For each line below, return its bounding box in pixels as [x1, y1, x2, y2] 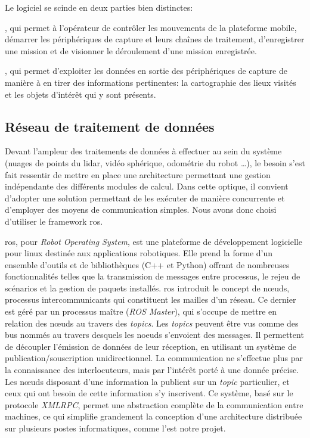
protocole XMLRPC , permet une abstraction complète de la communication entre [5, 398, 303, 411]
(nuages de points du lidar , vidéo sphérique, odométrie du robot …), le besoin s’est [5, 156, 305, 169]
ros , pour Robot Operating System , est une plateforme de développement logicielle [5, 235, 302, 247]
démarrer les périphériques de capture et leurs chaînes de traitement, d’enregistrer [5, 33, 305, 45]
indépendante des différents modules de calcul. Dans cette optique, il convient [5, 180, 289, 192]
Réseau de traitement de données [5, 117, 215, 135]
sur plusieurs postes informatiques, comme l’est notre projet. [5, 422, 226, 434]
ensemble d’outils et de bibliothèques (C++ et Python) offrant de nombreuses [5, 258, 290, 271]
